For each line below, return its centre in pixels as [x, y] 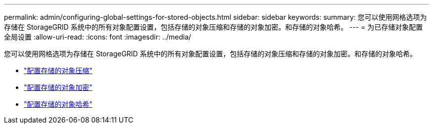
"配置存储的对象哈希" [58, 104]
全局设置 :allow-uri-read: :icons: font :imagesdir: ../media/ [98, 37]
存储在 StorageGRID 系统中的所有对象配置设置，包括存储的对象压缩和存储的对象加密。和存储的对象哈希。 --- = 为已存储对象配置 [214, 27]
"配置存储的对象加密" [58, 87]
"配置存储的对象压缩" [58, 70]
